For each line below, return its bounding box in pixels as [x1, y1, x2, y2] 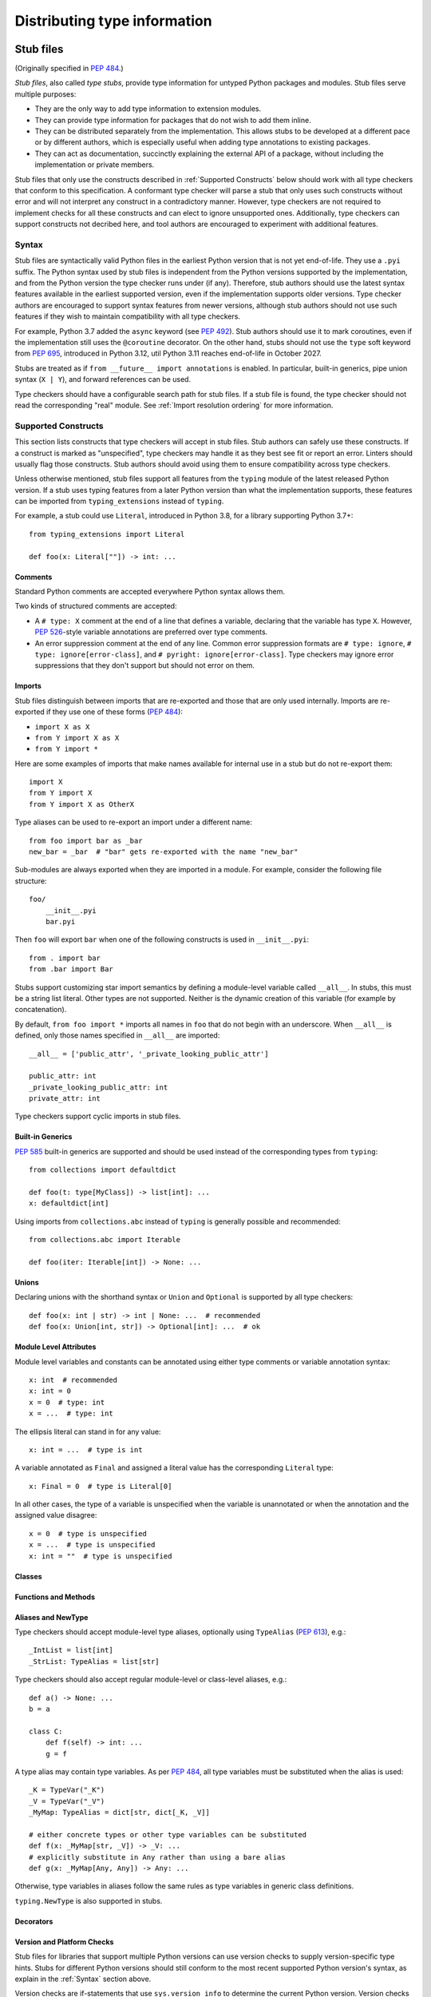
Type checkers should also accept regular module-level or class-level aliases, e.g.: [14, 1674, 287, 1685]
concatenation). [14, 1005, 67, 1014]
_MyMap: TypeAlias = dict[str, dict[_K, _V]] [29, 1808, 211, 1817]
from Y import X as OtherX [29, 800, 135, 808]
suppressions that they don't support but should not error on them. [34, 661, 255, 670]
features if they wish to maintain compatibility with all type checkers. [14, 312, 241, 321]
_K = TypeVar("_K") [29, 1785, 105, 1795]
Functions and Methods [14, 1592, 96, 1602]
